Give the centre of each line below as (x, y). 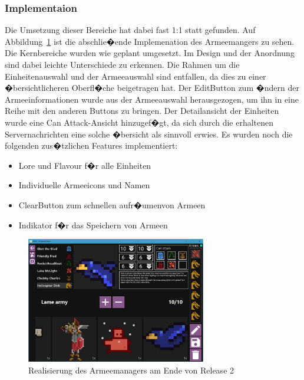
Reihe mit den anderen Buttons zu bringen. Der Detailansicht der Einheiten (142, 111)
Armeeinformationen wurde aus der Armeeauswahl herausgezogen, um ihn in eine (152, 99)
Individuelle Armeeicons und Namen (84, 185)
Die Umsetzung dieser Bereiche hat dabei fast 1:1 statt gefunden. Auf (130, 30)
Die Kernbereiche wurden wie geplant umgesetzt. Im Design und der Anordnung (150, 53)
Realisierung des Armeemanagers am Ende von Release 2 (131, 370)
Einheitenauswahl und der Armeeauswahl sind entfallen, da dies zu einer (136, 76)
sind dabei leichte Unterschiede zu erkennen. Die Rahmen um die (122, 64)
